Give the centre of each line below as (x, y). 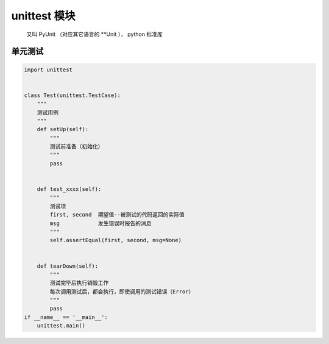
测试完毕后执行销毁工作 (79, 283)
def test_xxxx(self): (69, 189)
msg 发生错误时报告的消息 (101, 223)
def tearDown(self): (68, 266)
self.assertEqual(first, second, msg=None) (116, 240)
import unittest (48, 70)
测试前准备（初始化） (76, 147)
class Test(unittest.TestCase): (73, 95)
